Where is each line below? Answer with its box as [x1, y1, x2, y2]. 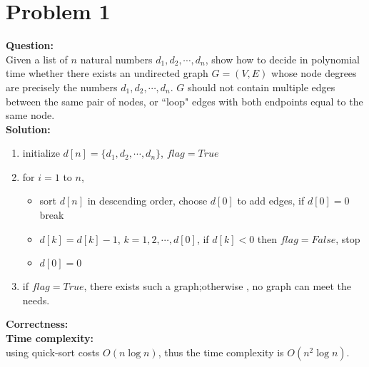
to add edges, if [237, 193, 305, 208]
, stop [335, 231, 360, 246]
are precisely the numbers [6, 79, 118, 94]
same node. [6, 108, 55, 123]
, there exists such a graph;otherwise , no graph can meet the [84, 279, 352, 294]
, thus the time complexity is [158, 344, 284, 359]
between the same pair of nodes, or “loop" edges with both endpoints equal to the [6, 93, 363, 108]
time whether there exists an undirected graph [6, 66, 208, 81]
